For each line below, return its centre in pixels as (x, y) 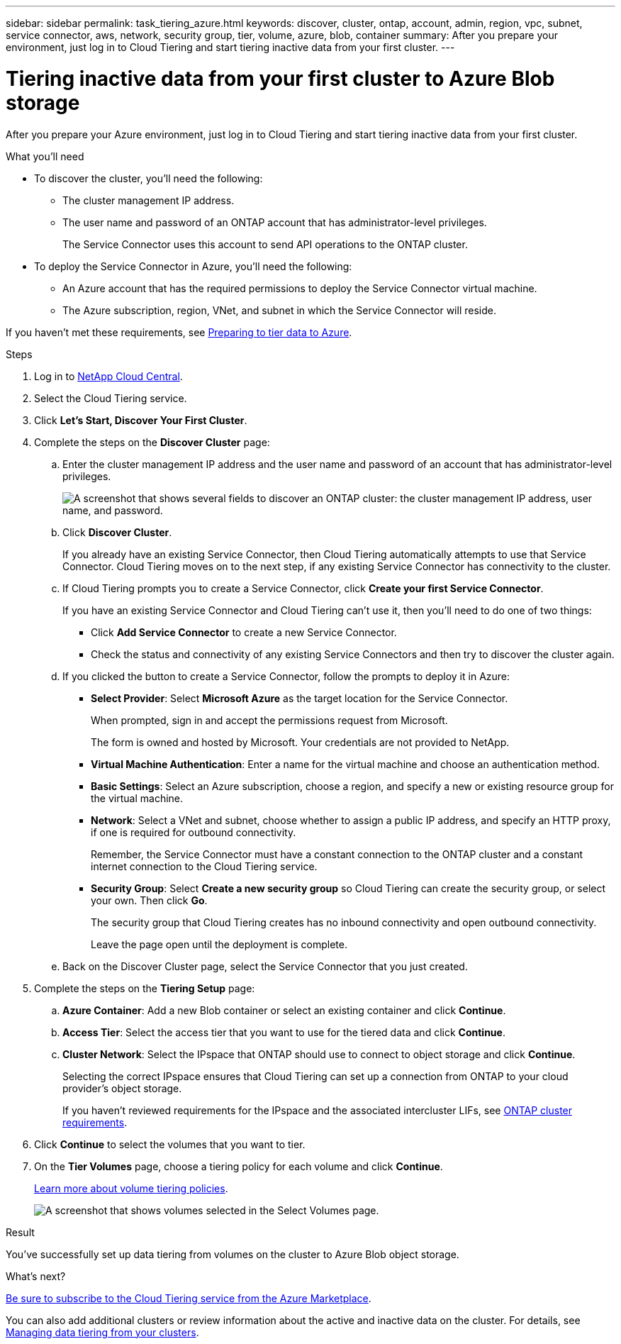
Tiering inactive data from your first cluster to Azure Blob (280, 78)
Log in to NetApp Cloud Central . (108, 376)
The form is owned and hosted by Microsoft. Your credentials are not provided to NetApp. (300, 742)
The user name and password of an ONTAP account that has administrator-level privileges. (275, 222)
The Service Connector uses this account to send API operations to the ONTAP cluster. (265, 244)
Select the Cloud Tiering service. (111, 398)
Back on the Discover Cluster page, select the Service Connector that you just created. (265, 966)
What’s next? (36, 1276)
